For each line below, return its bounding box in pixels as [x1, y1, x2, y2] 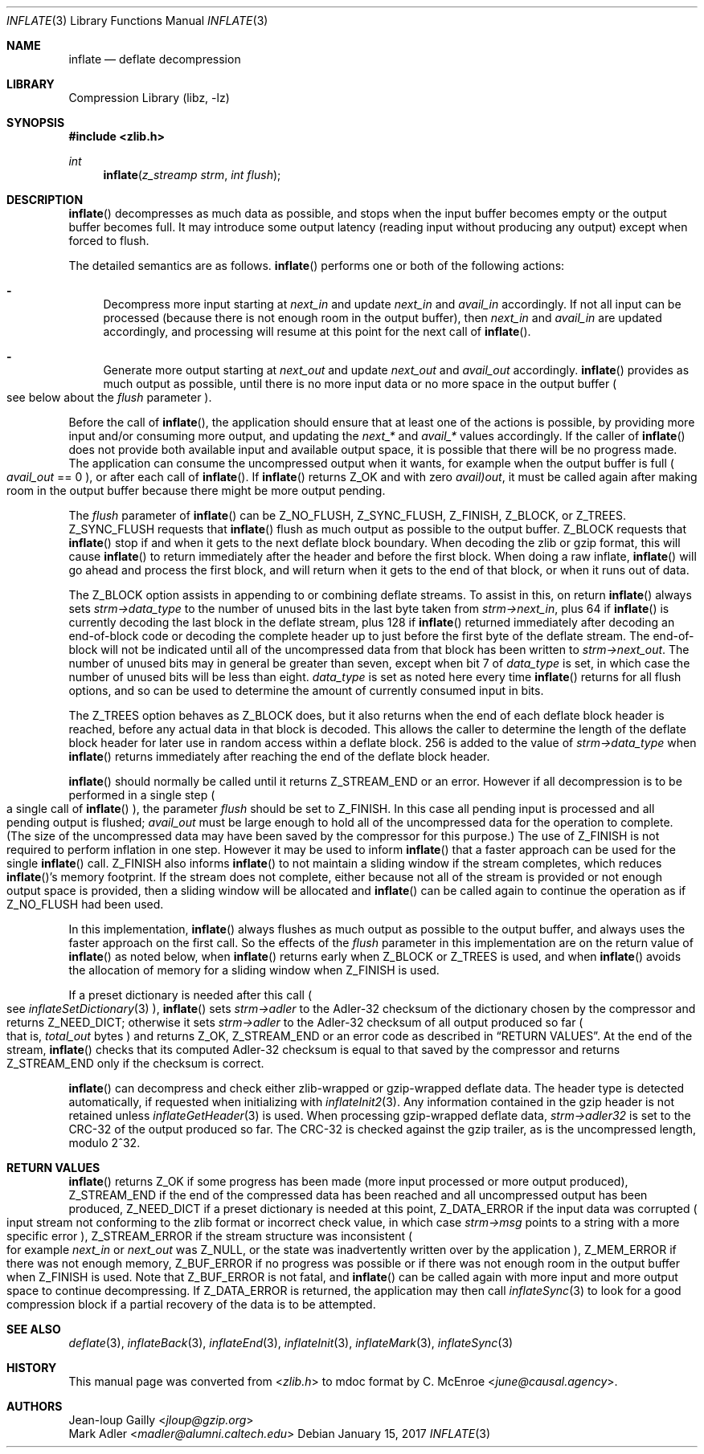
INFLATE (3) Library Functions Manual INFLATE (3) [6, 14, 268, 27]
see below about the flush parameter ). [6, 390, 212, 404]
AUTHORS [6, 1399, 63, 1413]
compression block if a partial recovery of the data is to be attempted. [6, 1297, 376, 1311]
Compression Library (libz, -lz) [68, 91, 230, 104]
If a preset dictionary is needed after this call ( [68, 988, 312, 1002]
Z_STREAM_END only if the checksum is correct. [6, 1056, 264, 1070]
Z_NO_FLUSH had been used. [6, 897, 164, 911]
